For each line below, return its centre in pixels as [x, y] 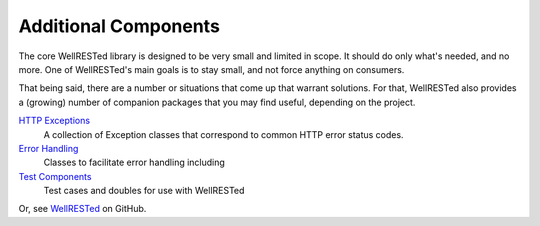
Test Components [55, 176]
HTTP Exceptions [54, 121]
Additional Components [119, 26]
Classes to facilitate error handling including [134, 162]
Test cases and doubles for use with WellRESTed [144, 191]
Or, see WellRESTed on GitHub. [82, 209]
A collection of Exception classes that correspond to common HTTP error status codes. [223, 134]
